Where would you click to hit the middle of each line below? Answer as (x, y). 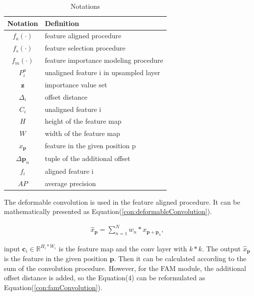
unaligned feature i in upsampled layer (102, 72)
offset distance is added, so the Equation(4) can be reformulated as (105, 278)
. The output (221, 248)
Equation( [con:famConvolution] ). (53, 287)
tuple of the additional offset (88, 158)
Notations (85, 6)
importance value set (76, 84)
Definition (62, 23)
